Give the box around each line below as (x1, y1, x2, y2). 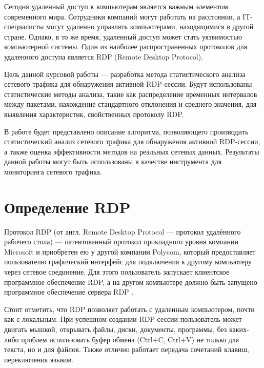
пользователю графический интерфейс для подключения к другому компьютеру (4, 256, 252, 267)
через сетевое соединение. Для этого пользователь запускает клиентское (4, 266, 230, 277)
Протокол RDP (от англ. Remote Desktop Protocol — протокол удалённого (4, 226, 241, 237)
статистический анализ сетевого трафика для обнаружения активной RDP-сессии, (4, 136, 260, 147)
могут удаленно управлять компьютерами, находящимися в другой (46, 21, 254, 32)
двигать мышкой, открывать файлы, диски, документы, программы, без (4, 323, 227, 334)
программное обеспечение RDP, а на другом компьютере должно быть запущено (4, 276, 257, 287)
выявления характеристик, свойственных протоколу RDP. (4, 108, 184, 119)
